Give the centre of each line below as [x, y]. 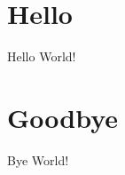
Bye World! [38, 159]
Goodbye [63, 117]
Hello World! [42, 56]
